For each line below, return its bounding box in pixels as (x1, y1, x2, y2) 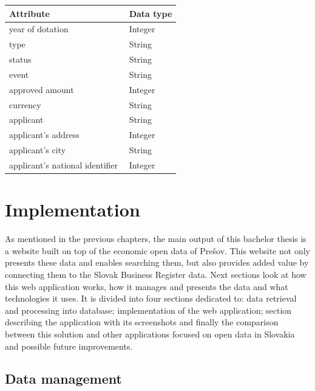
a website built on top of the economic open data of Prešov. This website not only (5, 244, 310, 257)
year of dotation (9, 22, 69, 35)
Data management (5, 369, 122, 388)
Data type (129, 7, 172, 19)
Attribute (9, 7, 50, 19)
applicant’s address (9, 128, 80, 141)
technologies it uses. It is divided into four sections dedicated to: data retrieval (5, 292, 297, 305)
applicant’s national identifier (9, 158, 118, 171)
